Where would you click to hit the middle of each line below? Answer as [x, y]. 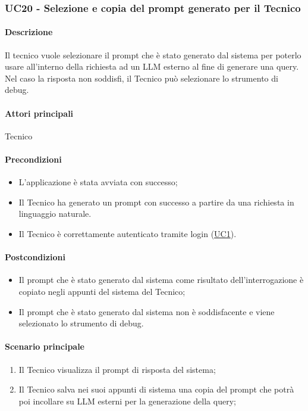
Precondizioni [33, 159]
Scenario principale [45, 346]
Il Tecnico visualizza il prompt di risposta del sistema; [117, 369]
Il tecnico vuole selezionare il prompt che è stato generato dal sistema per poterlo [153, 55]
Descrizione [29, 32]
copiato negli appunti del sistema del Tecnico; [102, 291]
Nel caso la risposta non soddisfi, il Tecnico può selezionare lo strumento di [142, 78]
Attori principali [39, 113]
